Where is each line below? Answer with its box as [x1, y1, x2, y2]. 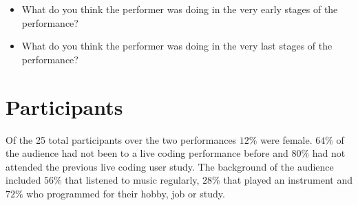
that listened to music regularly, [65, 173, 200, 187]
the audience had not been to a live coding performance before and [6, 146, 288, 160]
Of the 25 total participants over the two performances [6, 132, 237, 147]
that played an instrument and [223, 173, 353, 187]
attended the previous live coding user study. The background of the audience [6, 159, 334, 173]
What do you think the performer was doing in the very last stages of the [21, 39, 333, 53]
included [6, 173, 41, 187]
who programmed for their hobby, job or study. [26, 186, 225, 200]
